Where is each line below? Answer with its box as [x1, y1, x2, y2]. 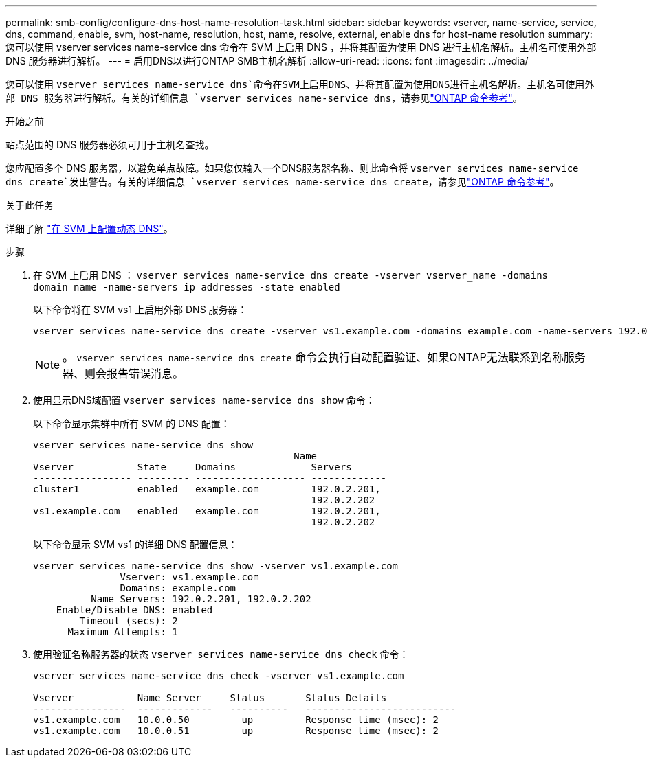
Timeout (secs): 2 [79, 615, 178, 626]
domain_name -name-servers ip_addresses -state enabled [33, 282, 340, 293]
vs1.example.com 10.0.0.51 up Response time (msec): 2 [33, 725, 439, 736]
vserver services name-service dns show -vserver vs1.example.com [33, 560, 399, 571]
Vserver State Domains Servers [33, 462, 352, 472]
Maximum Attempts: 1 [67, 626, 178, 637]
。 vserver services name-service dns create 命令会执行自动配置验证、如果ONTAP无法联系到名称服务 [63, 350, 586, 364]
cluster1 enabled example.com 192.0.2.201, [33, 483, 381, 494]
